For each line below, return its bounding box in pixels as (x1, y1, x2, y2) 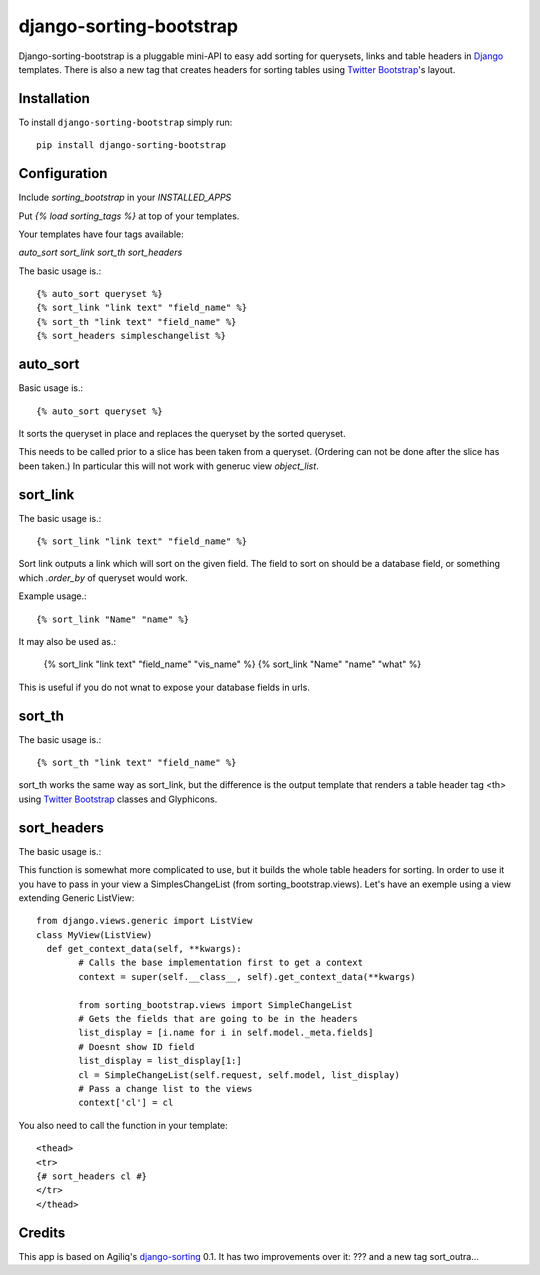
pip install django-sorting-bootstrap (36, 140, 227, 151)
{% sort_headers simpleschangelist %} (36, 330, 227, 342)
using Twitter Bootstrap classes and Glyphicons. (18, 793, 218, 805)
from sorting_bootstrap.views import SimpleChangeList (78, 999, 353, 1010)
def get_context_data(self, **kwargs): (46, 943, 242, 955)
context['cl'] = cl (78, 1097, 174, 1109)
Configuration (18, 165, 108, 182)
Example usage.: (18, 590, 87, 602)
